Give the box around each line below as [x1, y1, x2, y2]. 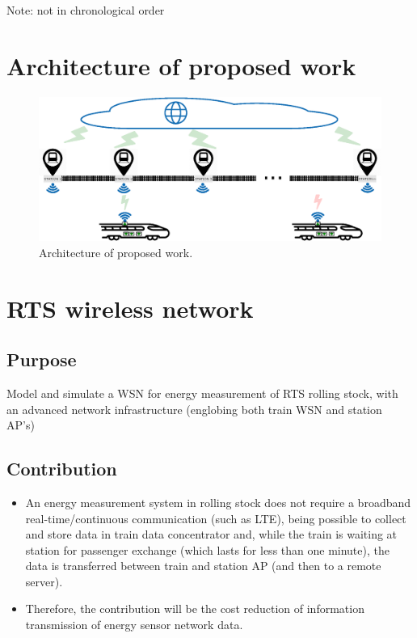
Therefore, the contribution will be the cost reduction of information [25, 600, 364, 617]
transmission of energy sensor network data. [25, 616, 243, 633]
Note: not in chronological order [6, 2, 165, 18]
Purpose [6, 347, 77, 372]
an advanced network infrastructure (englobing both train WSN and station [6, 400, 382, 417]
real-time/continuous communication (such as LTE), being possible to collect [25, 509, 406, 526]
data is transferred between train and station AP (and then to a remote [25, 557, 381, 574]
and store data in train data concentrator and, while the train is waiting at [25, 526, 398, 543]
